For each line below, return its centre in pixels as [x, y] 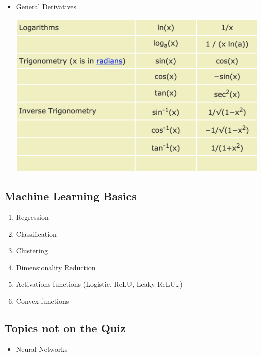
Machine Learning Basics [70, 196]
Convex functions [42, 301]
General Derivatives [46, 6]
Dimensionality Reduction [56, 267]
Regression [32, 217]
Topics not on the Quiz [65, 328]
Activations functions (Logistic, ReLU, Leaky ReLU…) [99, 284]
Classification [36, 233]
